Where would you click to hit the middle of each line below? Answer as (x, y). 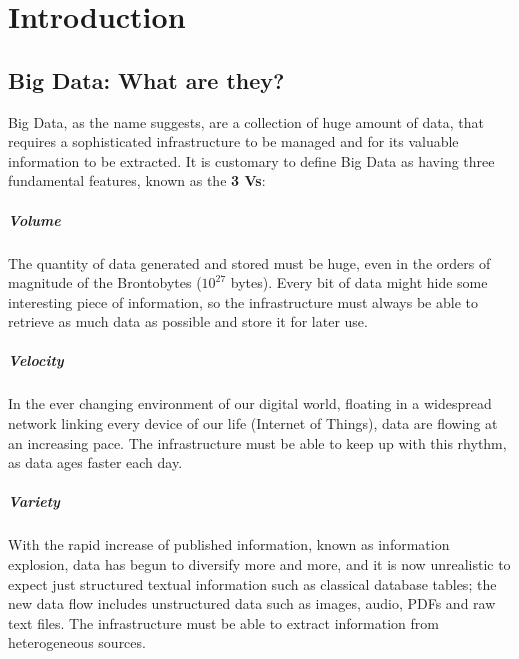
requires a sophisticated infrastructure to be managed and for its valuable (233, 141)
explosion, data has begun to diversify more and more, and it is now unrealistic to (259, 563)
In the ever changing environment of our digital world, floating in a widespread (250, 403)
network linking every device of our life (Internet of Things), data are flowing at (253, 423)
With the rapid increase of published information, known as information (229, 544)
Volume (34, 219)
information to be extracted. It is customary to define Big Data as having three (251, 160)
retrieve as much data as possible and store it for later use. (188, 321)
